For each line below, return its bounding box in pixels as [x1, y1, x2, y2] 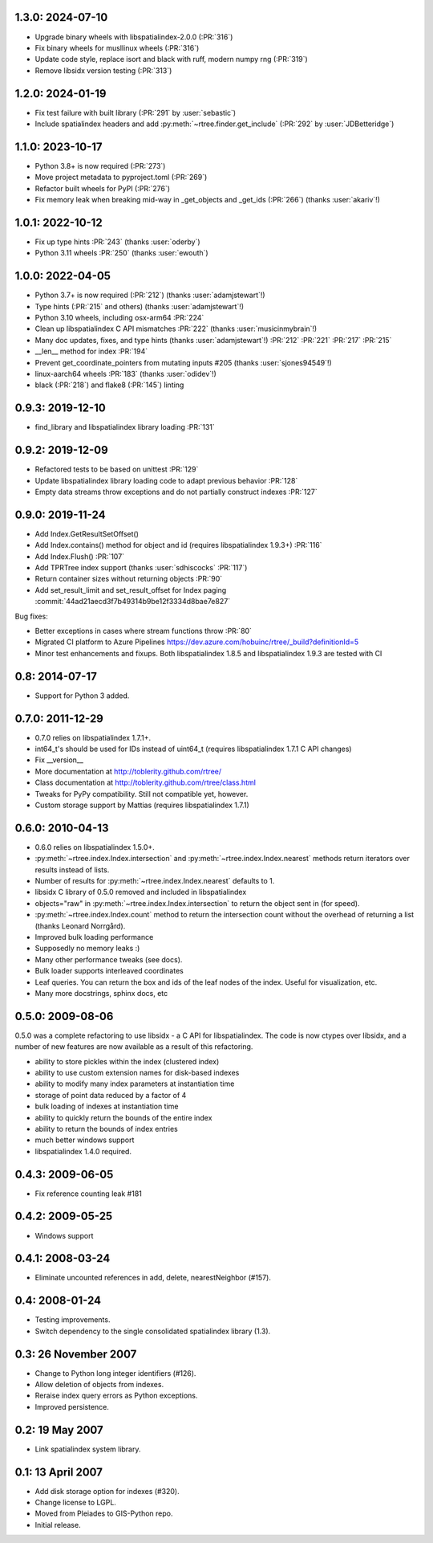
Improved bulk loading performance [34, 932, 154, 941]
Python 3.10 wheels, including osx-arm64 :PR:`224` [34, 313, 204, 323]
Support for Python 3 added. [34, 691, 130, 700]
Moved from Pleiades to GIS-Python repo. [34, 1508, 173, 1518]
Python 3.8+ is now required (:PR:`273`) [34, 161, 166, 170]
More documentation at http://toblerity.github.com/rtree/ [34, 766, 222, 776]
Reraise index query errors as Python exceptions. [34, 1390, 198, 1401]
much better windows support [34, 1135, 135, 1145]
